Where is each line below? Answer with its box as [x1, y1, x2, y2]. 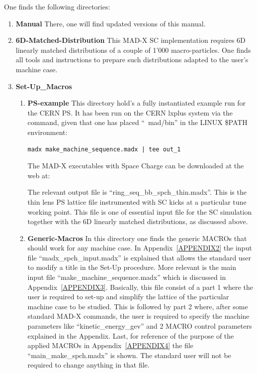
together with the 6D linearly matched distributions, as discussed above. [27, 216, 248, 227]
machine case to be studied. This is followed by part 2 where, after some [27, 301, 248, 311]
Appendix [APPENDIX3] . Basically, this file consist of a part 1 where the [27, 281, 253, 292]
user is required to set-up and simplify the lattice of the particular [27, 291, 229, 302]
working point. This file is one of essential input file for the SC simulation [27, 206, 252, 217]
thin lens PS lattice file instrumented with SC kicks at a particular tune [27, 196, 247, 207]
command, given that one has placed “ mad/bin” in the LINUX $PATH [27, 117, 248, 127]
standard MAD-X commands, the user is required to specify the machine [27, 311, 250, 321]
